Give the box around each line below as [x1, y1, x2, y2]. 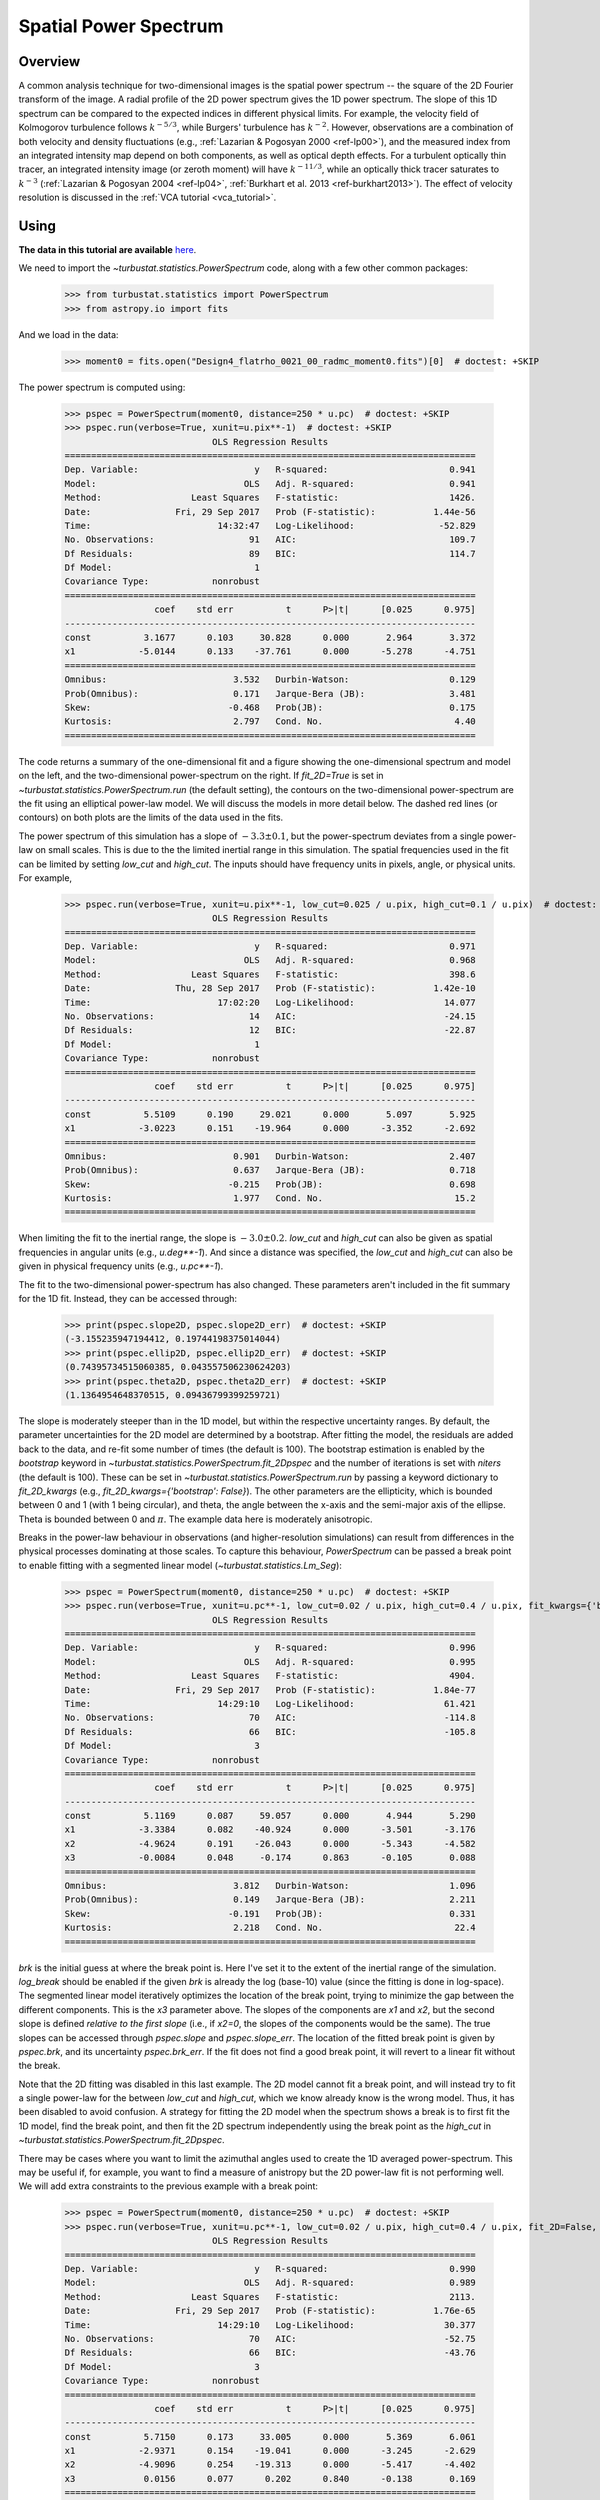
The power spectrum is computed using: [18, 381, 186, 393]
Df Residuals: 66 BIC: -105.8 [64, 1726, 477, 1737]
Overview [18, 53, 81, 70]
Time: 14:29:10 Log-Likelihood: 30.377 [64, 2319, 477, 2330]
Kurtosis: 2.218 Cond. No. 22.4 [64, 1922, 477, 1934]
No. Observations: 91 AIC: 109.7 [64, 534, 477, 545]
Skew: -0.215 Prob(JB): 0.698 [64, 1178, 477, 1190]
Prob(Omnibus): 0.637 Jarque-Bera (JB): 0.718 [64, 1165, 477, 1176]
